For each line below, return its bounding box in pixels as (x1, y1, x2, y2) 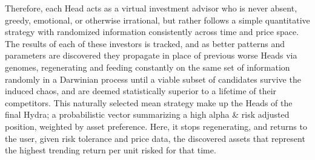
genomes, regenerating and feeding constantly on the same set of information (5, 60, 290, 73)
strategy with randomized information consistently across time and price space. (5, 25, 299, 38)
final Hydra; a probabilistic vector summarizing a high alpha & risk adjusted (5, 108, 290, 121)
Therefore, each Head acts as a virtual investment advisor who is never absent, (5, 2, 297, 14)
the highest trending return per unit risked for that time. (5, 144, 216, 156)
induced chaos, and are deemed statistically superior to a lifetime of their (5, 85, 277, 97)
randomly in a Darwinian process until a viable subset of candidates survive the (5, 72, 301, 85)
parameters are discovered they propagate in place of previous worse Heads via (5, 49, 297, 62)
